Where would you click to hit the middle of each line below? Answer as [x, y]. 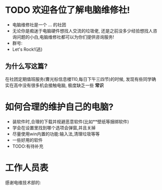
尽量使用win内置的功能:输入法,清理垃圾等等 [56, 134]
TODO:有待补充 [28, 146]
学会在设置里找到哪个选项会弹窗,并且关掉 [54, 127]
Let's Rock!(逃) [27, 49]
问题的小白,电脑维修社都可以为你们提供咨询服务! [65, 37]
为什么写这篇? [26, 66]
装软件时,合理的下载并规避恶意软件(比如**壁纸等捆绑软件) [71, 122]
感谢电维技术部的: [23, 182]
